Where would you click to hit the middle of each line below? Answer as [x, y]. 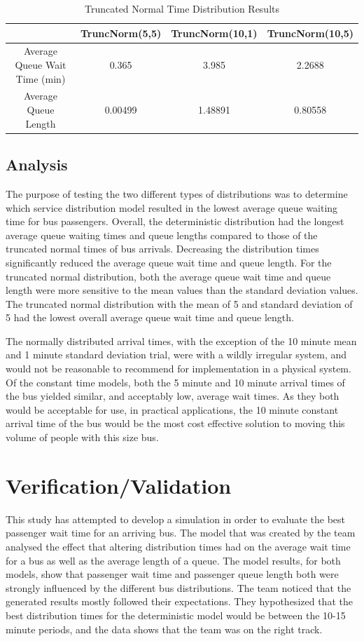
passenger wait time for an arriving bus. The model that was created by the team [181, 533]
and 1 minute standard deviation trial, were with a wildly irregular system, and [176, 355]
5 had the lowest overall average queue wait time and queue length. [150, 317]
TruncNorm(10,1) [214, 33]
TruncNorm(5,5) [121, 33]
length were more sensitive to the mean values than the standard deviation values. [182, 290]
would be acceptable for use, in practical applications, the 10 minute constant [172, 409]
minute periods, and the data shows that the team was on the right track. [164, 629]
